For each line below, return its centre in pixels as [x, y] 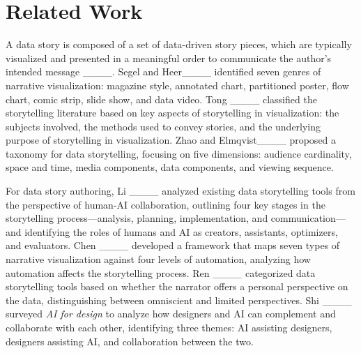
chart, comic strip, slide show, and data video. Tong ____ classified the [161, 99]
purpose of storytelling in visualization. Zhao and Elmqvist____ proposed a [171, 140]
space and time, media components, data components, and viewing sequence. [170, 167]
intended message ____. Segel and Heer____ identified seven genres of [163, 72]
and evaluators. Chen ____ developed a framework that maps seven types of [173, 245]
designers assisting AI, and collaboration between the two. [130, 341]
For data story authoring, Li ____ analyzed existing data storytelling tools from [180, 191]
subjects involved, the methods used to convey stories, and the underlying [163, 126]
